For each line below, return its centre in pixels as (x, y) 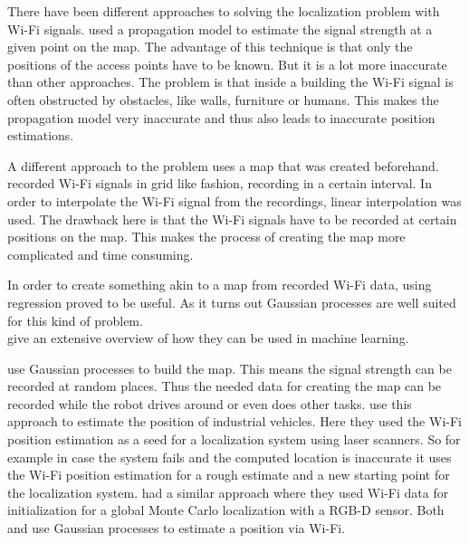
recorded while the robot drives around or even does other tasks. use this (210, 403)
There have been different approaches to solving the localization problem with (224, 11)
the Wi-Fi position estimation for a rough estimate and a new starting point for (229, 475)
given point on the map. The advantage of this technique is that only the (210, 47)
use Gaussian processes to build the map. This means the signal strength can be (230, 368)
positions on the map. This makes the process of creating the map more (206, 237)
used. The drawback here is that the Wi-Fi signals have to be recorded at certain (232, 219)
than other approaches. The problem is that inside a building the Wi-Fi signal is (230, 82)
